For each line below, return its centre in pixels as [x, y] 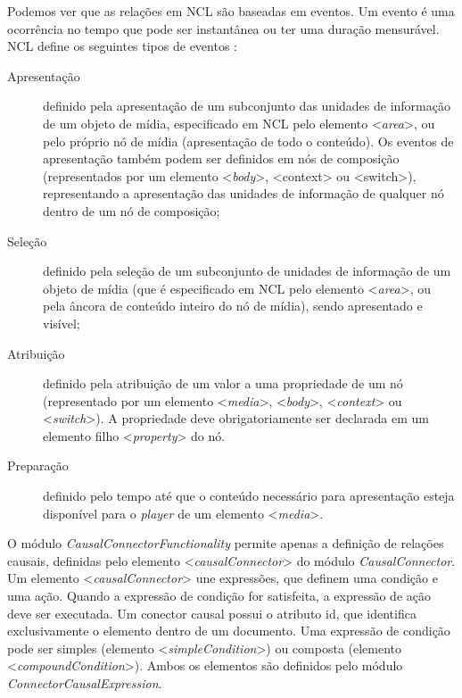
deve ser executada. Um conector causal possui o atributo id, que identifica [212, 613]
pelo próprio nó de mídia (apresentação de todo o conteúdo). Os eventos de [248, 141]
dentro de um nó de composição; [132, 210]
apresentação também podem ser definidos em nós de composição [221, 158]
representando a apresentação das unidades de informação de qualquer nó [243, 193]
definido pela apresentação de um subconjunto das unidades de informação [247, 106]
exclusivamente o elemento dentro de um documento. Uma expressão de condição [229, 631]
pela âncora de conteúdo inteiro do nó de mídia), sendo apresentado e [233, 306]
